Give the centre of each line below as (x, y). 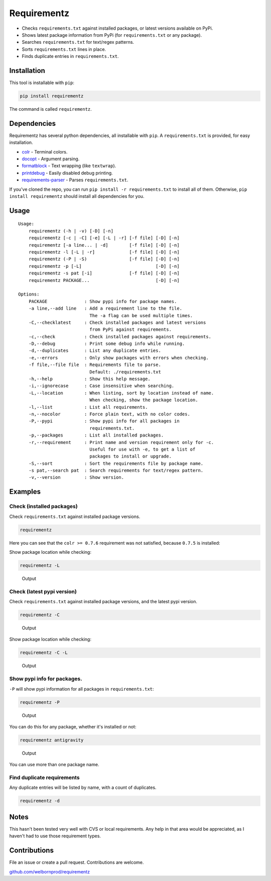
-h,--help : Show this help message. (89, 379)
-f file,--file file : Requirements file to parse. (95, 365)
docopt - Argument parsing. (51, 159)
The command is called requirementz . (51, 109)
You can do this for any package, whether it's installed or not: (73, 726)
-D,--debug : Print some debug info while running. (107, 344)
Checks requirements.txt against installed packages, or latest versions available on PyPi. (117, 28)
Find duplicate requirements (44, 778)
